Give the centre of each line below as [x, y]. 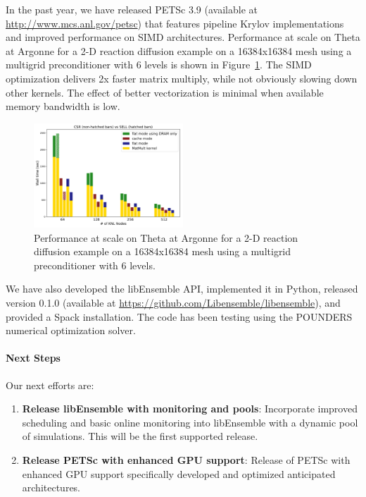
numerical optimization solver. [71, 330]
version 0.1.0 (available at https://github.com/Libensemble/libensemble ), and [173, 302]
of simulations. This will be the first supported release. [140, 436]
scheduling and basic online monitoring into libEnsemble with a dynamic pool [190, 422]
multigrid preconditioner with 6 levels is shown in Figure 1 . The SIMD [159, 65]
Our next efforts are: [50, 385]
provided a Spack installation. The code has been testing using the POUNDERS [179, 316]
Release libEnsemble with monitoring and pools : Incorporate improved [190, 409]
